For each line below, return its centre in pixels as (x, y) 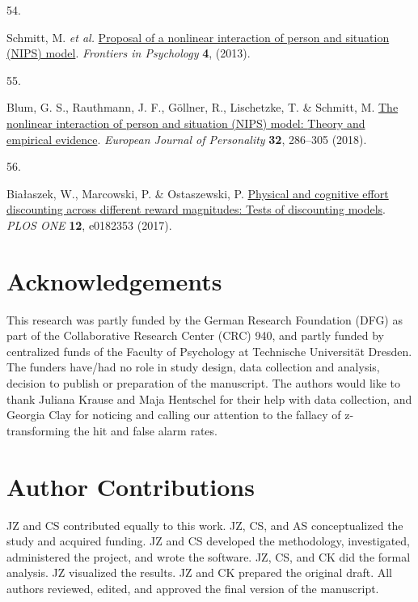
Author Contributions (131, 486)
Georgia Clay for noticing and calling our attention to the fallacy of (174, 415)
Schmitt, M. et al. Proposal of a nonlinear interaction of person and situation (198, 37)
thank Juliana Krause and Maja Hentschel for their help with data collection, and (209, 399)
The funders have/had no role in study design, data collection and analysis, (193, 367)
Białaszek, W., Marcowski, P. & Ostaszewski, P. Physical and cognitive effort (198, 193)
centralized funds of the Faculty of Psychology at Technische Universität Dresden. (209, 351)
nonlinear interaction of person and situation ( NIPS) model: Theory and (186, 123)
